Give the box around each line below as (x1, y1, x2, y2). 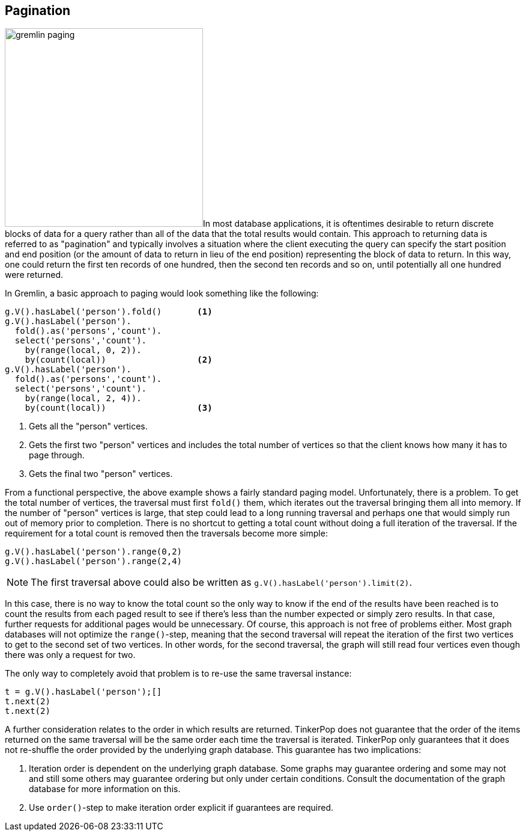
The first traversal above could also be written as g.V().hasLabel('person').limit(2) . (31, 576, 413, 589)
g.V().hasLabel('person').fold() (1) (5, 307, 213, 317)
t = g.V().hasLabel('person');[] (5, 687, 162, 697)
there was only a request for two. (5, 650, 136, 660)
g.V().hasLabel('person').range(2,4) (5, 556, 183, 567)
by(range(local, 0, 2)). (25, 345, 142, 355)
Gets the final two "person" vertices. (29, 469, 173, 479)
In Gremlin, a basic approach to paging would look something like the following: (5, 288, 319, 299)
